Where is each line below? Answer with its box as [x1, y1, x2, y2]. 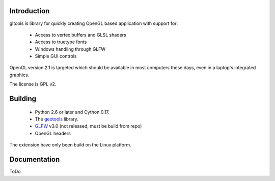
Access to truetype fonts [35, 39, 87, 45]
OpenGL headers [35, 130, 71, 136]
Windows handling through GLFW [35, 46, 106, 52]
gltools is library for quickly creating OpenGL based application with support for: [9, 20, 178, 26]
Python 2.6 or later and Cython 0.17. [35, 109, 109, 115]
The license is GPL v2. [9, 81, 57, 87]
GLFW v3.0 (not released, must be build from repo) [35, 123, 142, 129]
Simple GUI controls [35, 53, 77, 59]
